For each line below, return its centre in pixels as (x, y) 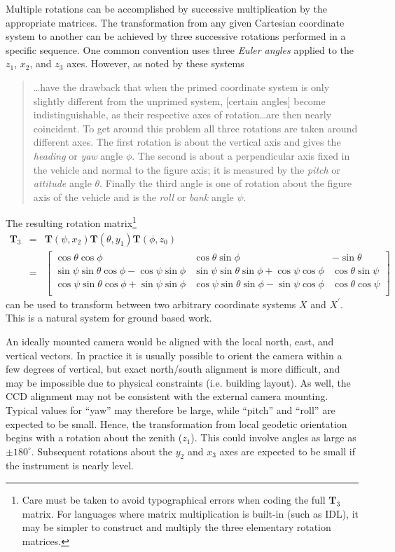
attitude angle (62, 183)
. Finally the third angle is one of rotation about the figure (226, 183)
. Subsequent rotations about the (102, 451)
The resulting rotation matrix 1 (71, 222)
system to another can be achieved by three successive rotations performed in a (176, 36)
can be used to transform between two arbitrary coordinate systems (151, 304)
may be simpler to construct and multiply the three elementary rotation (176, 527)
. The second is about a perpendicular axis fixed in (241, 155)
